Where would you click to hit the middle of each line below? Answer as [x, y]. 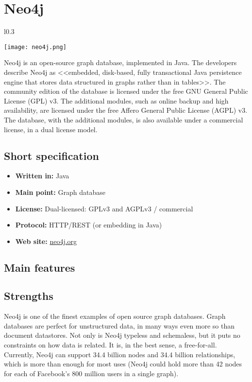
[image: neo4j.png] [35, 47]
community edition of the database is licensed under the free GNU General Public [126, 91]
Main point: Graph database [60, 192]
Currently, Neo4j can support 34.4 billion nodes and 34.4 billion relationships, [120, 354]
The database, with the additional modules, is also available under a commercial [124, 119]
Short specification [51, 155]
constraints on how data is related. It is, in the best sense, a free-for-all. [110, 345]
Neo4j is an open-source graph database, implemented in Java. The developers [120, 62]
